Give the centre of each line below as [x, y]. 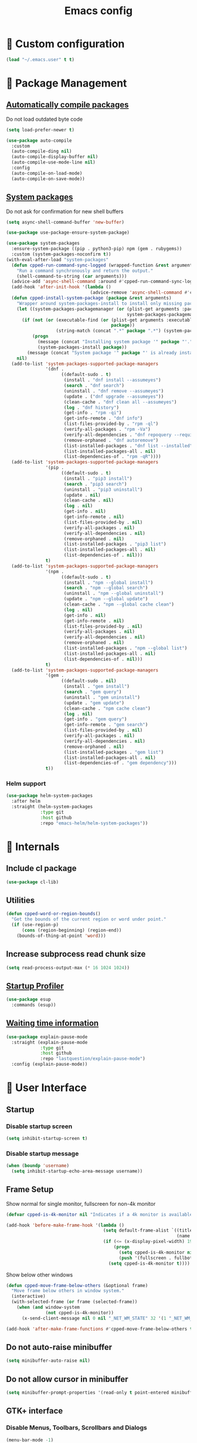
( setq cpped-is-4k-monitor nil [157, 1252]
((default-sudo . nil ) [89, 681]
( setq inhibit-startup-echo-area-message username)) [77, 1171]
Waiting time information [52, 1023]
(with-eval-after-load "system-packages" [57, 260]
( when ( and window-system [48, 1308]
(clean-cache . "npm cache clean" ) [107, 708]
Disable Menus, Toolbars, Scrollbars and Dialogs [77, 1428]
